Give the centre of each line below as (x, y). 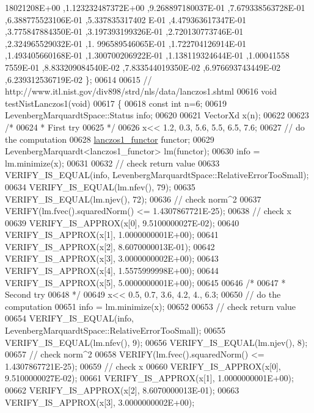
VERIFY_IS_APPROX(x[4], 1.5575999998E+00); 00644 (112, 271)
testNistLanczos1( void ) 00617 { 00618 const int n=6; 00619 (116, 103)
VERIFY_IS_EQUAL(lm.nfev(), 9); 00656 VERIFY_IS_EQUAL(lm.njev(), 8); (156, 342)
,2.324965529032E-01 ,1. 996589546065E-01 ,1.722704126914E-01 (126, 43)
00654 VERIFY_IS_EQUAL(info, (70, 318)
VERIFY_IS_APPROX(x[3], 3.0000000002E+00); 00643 (112, 258)
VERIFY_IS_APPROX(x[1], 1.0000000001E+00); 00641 (112, 235)
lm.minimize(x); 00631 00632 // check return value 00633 (112, 163)
